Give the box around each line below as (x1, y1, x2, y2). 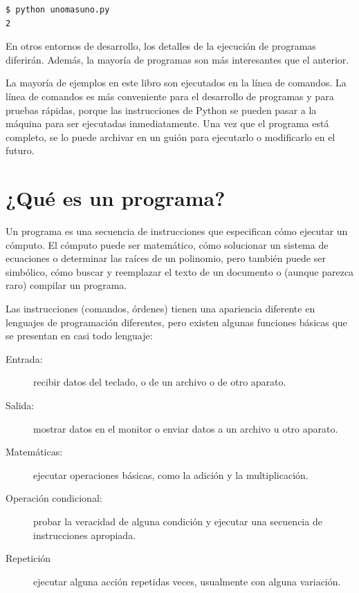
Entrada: (6, 351, 43, 366)
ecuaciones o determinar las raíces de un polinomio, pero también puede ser (6, 251, 326, 265)
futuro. (6, 143, 35, 158)
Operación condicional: (6, 491, 102, 505)
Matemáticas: (6, 444, 63, 459)
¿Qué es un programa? (6, 184, 225, 212)
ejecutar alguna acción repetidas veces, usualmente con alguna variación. (33, 574, 341, 588)
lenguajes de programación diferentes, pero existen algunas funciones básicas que (6, 314, 347, 329)
